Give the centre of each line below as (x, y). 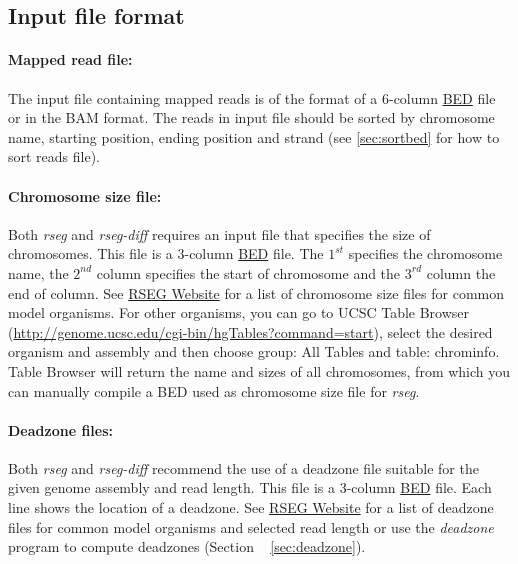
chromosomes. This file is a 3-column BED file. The (166, 253)
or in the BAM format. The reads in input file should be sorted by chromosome (251, 117)
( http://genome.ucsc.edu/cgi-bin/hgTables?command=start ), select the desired (250, 331)
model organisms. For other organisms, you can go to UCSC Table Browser (239, 312)
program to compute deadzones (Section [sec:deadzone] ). (187, 546)
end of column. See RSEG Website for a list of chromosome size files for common (256, 292)
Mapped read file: (70, 59)
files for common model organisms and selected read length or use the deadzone (251, 526)
